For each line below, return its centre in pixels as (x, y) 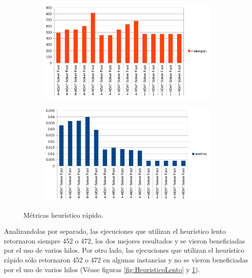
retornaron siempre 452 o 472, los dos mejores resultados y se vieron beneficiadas (125, 240)
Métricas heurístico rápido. (63, 215)
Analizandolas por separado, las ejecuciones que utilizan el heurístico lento (115, 231)
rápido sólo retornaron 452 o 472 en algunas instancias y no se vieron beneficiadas (126, 260)
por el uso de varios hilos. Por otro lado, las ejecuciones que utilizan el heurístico (124, 250)
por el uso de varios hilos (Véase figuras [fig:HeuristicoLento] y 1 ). (102, 269)
